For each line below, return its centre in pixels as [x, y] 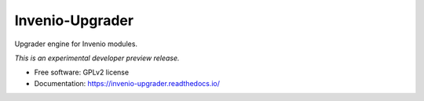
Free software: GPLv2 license [82, 72]
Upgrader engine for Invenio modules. [76, 44]
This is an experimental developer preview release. [97, 58]
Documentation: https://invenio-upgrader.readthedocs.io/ [127, 83]
